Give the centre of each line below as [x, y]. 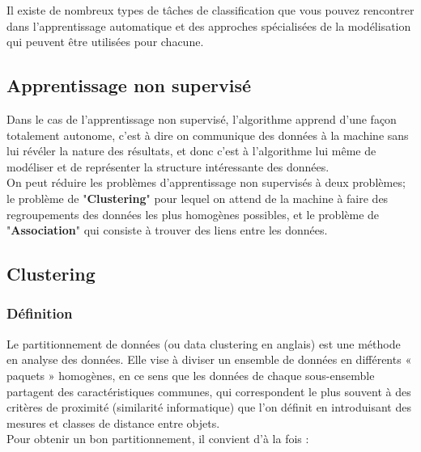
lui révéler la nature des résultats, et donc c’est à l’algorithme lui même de [191, 151]
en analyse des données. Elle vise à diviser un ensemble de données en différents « [209, 359]
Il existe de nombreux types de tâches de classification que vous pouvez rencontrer [210, 10]
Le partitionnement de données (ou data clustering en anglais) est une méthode [204, 343]
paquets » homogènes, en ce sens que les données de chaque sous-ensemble [191, 375]
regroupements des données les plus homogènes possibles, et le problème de [193, 214]
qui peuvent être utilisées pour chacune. [105, 42]
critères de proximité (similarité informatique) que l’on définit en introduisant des [209, 407]
